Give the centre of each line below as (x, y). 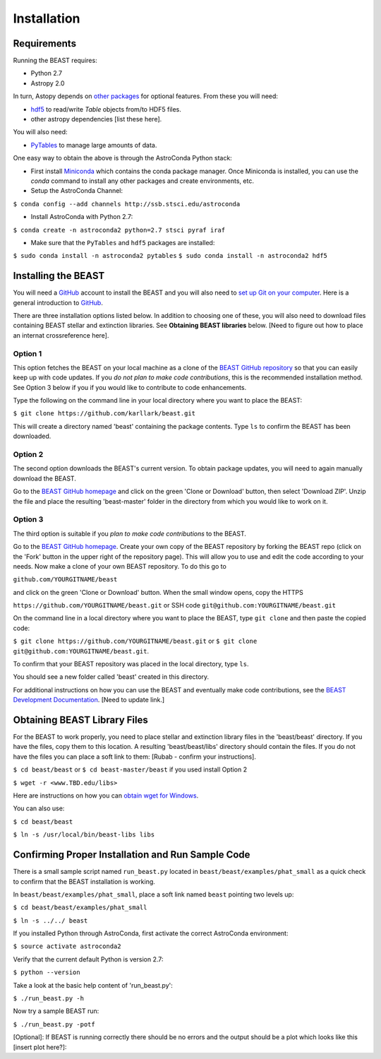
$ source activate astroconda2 (67, 946)
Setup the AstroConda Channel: (77, 191)
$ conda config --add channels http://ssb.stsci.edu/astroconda (127, 204)
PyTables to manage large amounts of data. (94, 145)
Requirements (45, 43)
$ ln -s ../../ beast (50, 921)
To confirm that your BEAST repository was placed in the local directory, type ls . (131, 664)
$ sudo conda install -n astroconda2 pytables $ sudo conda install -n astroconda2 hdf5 (170, 256)
